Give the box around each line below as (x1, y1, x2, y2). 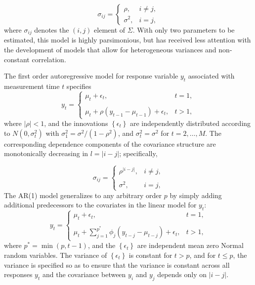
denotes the (34, 25, 69, 35)
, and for (189, 249, 216, 260)
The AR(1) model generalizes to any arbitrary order (4, 190, 162, 200)
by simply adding (170, 190, 222, 200)
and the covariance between (42, 269, 126, 280)
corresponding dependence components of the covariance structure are (4, 138, 216, 149)
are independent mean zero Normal (137, 240, 244, 250)
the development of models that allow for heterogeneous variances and (4, 44, 216, 55)
